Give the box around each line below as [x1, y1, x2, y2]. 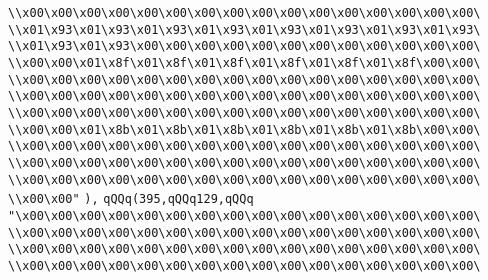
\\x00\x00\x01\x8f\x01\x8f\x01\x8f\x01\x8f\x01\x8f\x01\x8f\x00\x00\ [8, 55, 481, 70]
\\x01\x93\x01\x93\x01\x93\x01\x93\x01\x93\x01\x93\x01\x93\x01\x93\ [8, 22, 481, 37]
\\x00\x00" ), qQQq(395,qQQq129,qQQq [8, 192, 254, 207]
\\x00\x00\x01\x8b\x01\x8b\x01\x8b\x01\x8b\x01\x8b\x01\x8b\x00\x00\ [8, 122, 481, 137]
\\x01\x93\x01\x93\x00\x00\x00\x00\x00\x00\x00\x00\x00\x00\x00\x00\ [8, 39, 481, 54]
